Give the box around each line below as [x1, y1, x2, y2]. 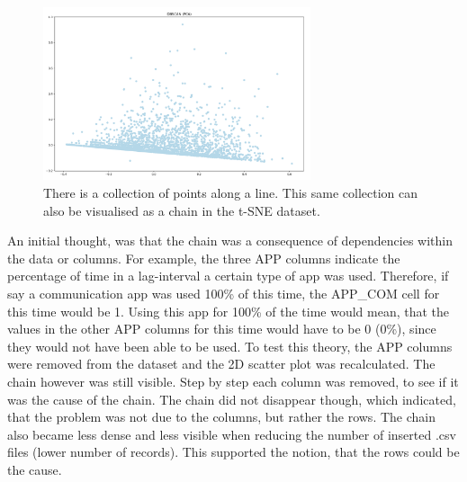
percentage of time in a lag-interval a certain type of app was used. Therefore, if [7, 266, 449, 285]
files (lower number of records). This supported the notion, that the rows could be [7, 442, 460, 461]
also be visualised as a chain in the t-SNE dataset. [43, 201, 320, 219]
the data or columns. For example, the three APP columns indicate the [7, 248, 400, 267]
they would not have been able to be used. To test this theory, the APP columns [7, 336, 453, 355]
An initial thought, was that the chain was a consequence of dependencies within [7, 231, 453, 250]
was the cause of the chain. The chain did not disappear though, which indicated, [7, 389, 456, 408]
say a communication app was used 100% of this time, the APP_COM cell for [7, 284, 440, 303]
